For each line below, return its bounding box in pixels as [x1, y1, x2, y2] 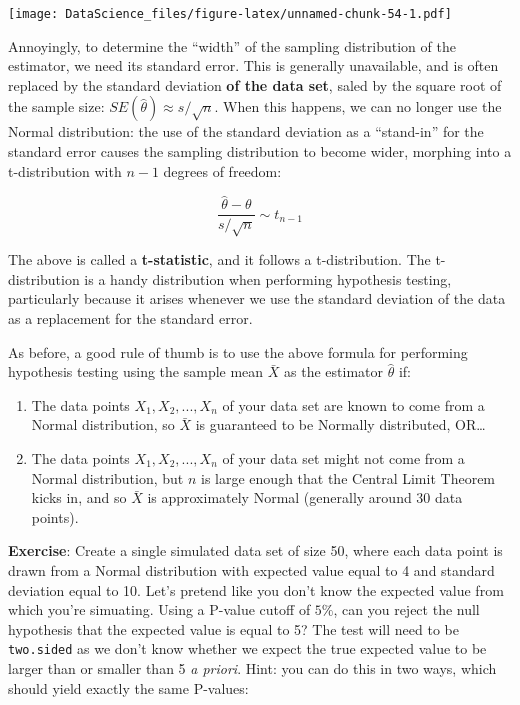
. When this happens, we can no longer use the [214, 96, 502, 117]
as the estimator [284, 361, 383, 382]
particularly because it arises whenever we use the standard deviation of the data [8, 288, 506, 309]
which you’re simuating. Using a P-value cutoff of [8, 599, 311, 620]
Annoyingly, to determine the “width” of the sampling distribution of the [8, 35, 456, 56]
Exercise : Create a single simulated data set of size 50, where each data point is [8, 540, 503, 561]
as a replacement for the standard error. [8, 308, 253, 329]
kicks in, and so [31, 487, 127, 508]
